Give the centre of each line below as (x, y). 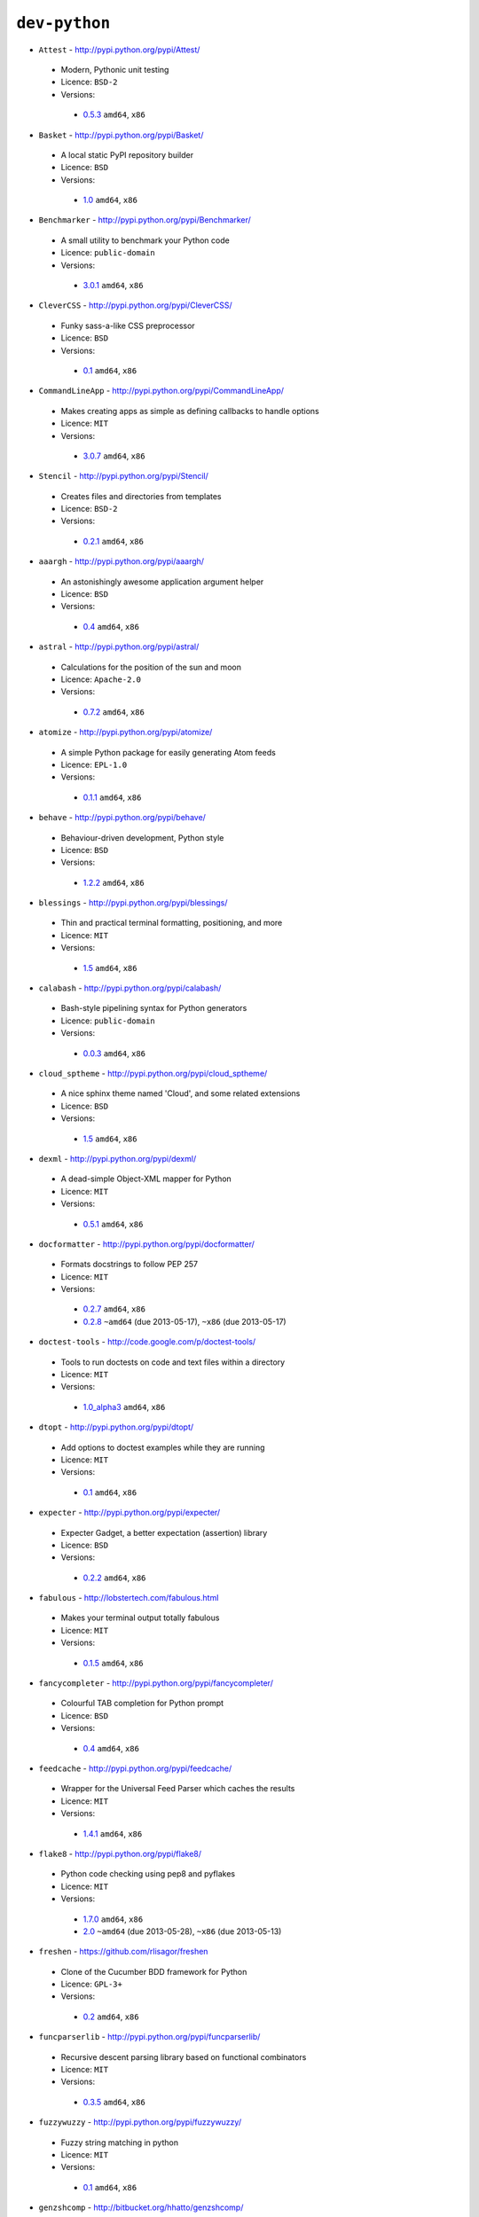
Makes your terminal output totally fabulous (140, 1618)
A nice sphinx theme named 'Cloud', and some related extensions (181, 1093)
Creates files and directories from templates (141, 496)
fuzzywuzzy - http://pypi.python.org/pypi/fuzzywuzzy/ (140, 2122)
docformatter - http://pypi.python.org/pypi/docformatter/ (146, 1244)
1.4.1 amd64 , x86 (113, 1833)
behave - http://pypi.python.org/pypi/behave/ (122, 818)
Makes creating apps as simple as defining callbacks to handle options (190, 411)
